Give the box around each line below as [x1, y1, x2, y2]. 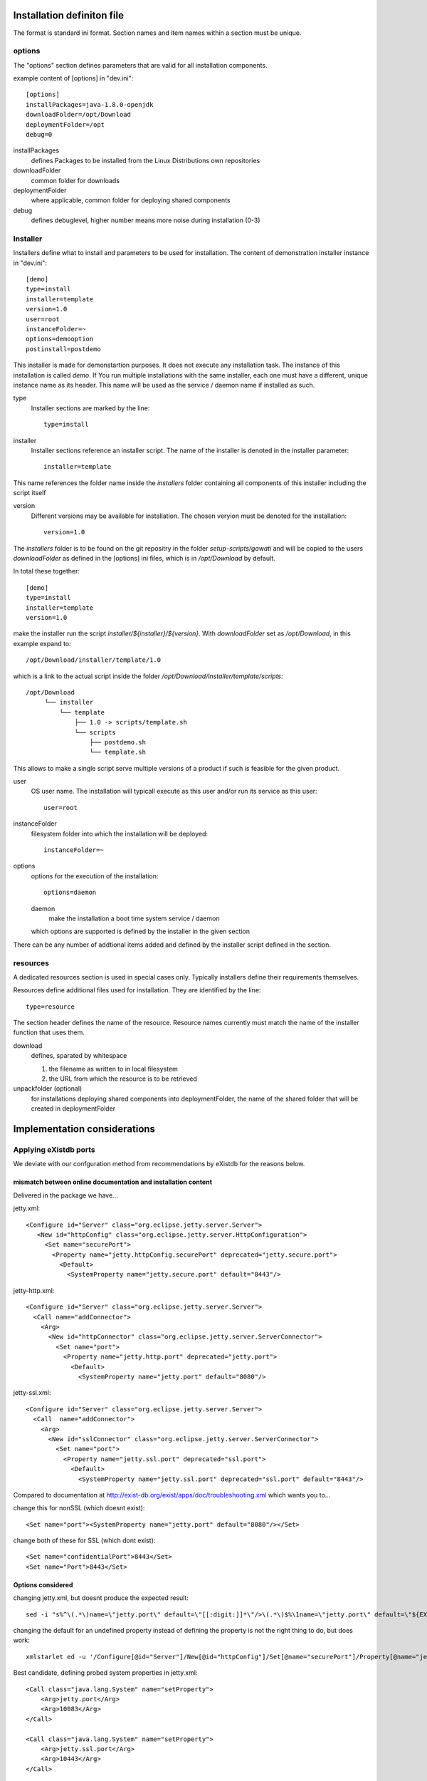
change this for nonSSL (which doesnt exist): [13, 1504, 145, 1512]
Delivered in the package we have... [13, 1190, 118, 1200]
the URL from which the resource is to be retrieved [48, 1074, 197, 1083]
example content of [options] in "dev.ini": [13, 74, 134, 83]
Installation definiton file [13, 9, 125, 21]
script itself [13, 489, 46, 497]
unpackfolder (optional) [13, 1084, 83, 1093]
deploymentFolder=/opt [26, 120, 105, 128]
